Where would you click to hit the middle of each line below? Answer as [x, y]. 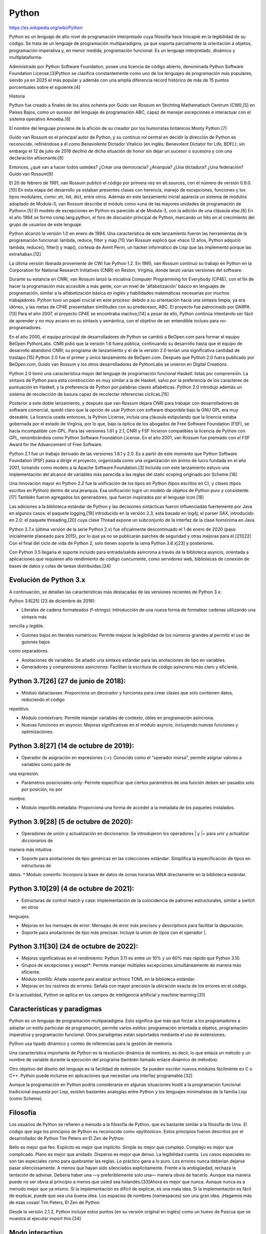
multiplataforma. [26, 57]
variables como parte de [46, 765]
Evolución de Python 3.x [47, 580]
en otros [30, 907]
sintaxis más [34, 617]
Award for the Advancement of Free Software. [56, 445]
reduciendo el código [43, 700]
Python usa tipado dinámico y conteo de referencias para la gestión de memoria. [91, 1043]
